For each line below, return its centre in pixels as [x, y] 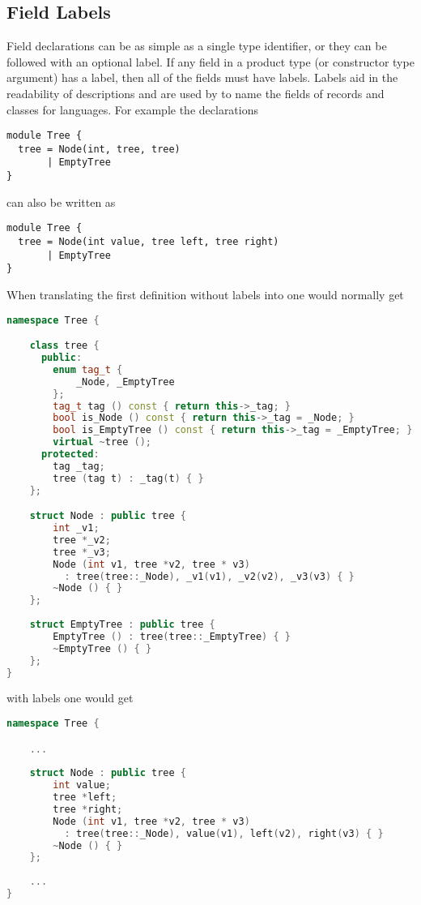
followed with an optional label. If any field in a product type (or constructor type [210, 61]
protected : [70, 455]
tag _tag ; [79, 466]
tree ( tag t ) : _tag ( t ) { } [128, 478]
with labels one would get [70, 698]
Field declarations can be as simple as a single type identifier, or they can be [197, 46]
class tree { [64, 346]
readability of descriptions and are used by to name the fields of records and [196, 93]
